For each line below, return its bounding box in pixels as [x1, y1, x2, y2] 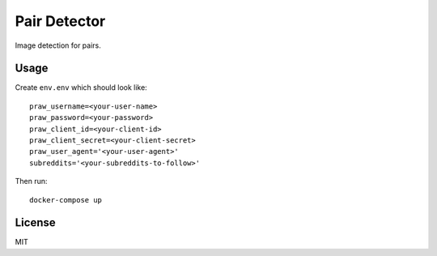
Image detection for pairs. [15, 41, 101, 50]
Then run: [15, 177, 48, 186]
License [15, 215, 56, 230]
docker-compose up [29, 195, 103, 204]
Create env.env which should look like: [15, 83, 147, 92]
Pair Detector [15, 12, 106, 30]
